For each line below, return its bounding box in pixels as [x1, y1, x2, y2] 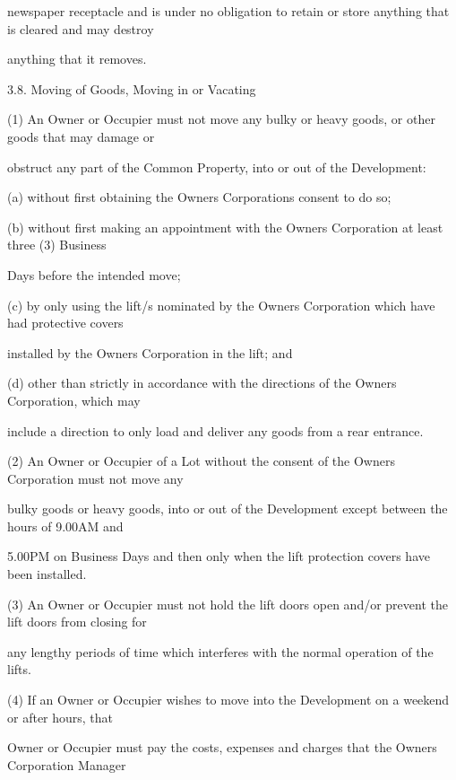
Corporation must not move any [7, 469, 184, 487]
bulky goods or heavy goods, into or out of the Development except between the [7, 499, 448, 518]
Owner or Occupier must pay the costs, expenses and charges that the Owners [7, 738, 437, 757]
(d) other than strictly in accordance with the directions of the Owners [7, 373, 397, 392]
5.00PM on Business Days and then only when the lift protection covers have [7, 547, 430, 565]
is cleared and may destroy [7, 19, 154, 38]
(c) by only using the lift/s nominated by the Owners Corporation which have [7, 295, 435, 314]
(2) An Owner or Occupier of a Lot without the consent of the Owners [7, 451, 395, 470]
